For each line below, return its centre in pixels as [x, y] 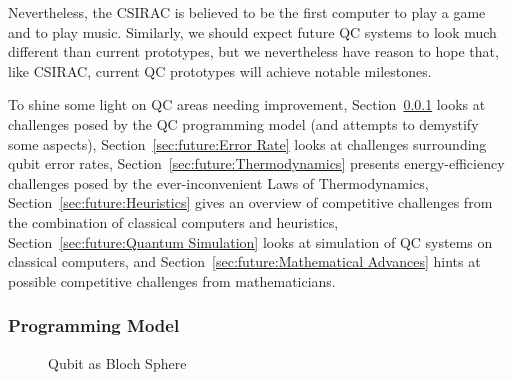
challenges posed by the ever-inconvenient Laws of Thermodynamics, [218, 182]
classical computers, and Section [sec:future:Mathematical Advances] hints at [244, 261]
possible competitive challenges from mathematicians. [172, 280]
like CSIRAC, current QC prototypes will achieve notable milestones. [220, 70]
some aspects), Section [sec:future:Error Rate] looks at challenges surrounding [247, 143]
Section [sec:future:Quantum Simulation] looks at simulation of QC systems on [250, 241]
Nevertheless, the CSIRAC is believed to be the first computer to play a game [247, 12]
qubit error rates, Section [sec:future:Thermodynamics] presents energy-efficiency [256, 163]
